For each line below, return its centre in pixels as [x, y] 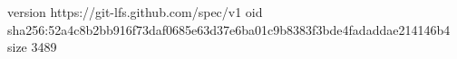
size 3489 [32, 47]
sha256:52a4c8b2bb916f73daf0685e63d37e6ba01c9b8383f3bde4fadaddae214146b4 [229, 29]
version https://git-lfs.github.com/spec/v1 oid [135, 12]
